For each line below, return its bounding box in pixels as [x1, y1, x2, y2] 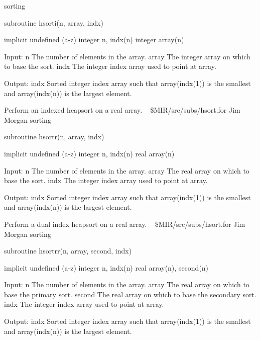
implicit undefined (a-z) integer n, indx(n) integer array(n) [4, 34, 184, 45]
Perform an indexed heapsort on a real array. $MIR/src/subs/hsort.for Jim [4, 105, 240, 115]
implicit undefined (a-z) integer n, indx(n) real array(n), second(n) [4, 262, 209, 273]
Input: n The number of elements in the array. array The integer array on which [4, 51, 250, 61]
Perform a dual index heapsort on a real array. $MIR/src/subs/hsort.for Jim [4, 218, 245, 229]
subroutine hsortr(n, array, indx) [4, 131, 104, 142]
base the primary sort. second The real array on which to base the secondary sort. [4, 289, 256, 299]
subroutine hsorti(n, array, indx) [4, 17, 103, 28]
